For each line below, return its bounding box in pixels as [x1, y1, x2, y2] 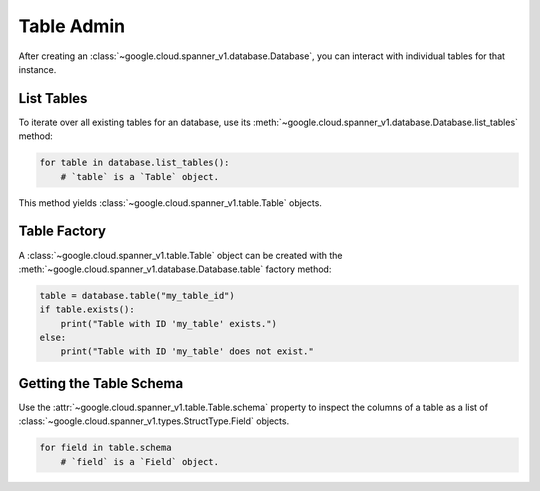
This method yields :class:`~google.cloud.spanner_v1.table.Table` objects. [18, 196, 322, 209]
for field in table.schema [39, 442, 172, 454]
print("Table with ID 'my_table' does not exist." [60, 346, 314, 357]
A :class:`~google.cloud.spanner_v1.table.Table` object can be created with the [18, 249, 344, 261]
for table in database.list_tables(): [39, 157, 230, 169]
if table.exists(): [39, 304, 135, 315]
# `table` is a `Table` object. [60, 171, 220, 182]
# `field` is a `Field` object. [60, 456, 220, 467]
